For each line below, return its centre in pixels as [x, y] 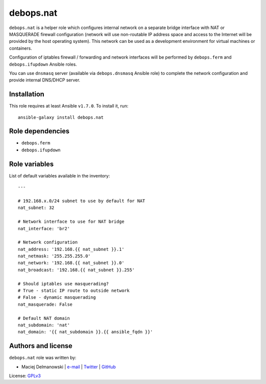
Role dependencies [39, 131]
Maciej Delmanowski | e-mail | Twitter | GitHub [68, 367]
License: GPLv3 [25, 376]
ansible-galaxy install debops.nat [61, 117]
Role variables [31, 164]
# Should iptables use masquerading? [64, 284]
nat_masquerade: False [45, 304]
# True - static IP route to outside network [74, 291]
